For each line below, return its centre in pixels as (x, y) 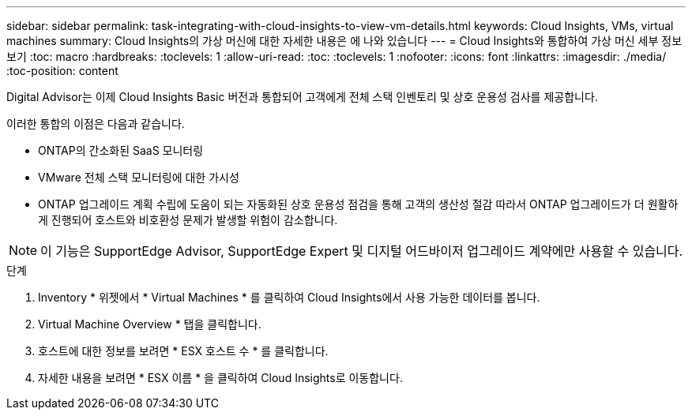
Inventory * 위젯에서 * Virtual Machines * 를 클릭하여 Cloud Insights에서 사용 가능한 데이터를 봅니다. (289, 297)
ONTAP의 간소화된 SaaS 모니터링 (121, 150)
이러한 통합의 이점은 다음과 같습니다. (96, 124)
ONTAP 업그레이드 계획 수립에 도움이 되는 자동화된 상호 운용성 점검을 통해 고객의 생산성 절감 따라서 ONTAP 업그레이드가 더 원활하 (358, 204)
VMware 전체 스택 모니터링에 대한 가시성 (139, 177)
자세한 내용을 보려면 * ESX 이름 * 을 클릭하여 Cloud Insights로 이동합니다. (220, 378)
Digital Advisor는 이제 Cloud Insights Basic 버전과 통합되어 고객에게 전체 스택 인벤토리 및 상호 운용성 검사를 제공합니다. (302, 97)
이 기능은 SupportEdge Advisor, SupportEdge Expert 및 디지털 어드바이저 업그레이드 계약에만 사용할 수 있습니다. (362, 251)
